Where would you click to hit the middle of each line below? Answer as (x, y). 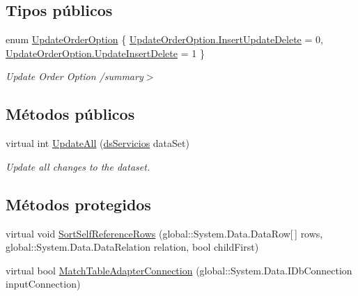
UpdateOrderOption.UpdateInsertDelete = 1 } (105, 53)
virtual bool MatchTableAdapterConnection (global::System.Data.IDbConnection (179, 270)
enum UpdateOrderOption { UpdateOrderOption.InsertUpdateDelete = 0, (164, 39)
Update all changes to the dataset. (78, 166)
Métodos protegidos (78, 204)
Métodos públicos (70, 114)
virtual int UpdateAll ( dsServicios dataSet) (98, 143)
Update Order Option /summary (75, 76)
